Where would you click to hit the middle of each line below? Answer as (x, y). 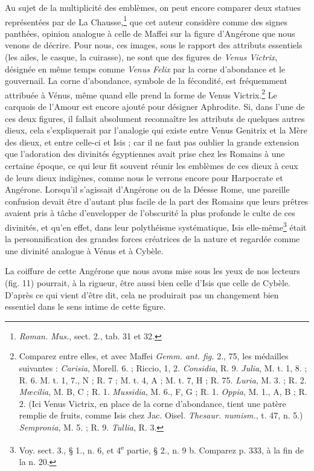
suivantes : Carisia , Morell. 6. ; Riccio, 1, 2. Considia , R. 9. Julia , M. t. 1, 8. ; (163, 368)
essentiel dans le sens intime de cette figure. (85, 306)
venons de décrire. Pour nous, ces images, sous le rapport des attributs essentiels (154, 45)
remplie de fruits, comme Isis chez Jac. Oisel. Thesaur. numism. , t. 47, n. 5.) (161, 415)
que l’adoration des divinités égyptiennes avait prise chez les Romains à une (145, 154)
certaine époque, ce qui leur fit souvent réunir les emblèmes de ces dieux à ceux (152, 166)
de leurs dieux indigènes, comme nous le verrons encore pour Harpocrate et (144, 177)
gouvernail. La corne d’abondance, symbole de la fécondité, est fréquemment (146, 81)
